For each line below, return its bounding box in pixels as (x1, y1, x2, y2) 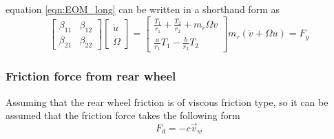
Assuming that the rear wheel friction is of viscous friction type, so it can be (6, 94, 328, 109)
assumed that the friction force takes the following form (6, 108, 240, 122)
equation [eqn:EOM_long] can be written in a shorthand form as (6, 2, 280, 16)
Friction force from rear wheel (6, 67, 176, 85)
